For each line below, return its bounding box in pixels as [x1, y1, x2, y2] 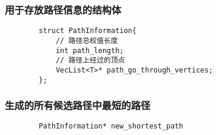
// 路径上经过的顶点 [55, 56, 125, 65]
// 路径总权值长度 [55, 36, 118, 45]
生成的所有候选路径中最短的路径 [5, 98, 151, 113]
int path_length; [55, 46, 124, 55]
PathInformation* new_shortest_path [39, 122, 183, 131]
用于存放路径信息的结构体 [5, 2, 122, 17]
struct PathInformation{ [39, 27, 136, 35]
